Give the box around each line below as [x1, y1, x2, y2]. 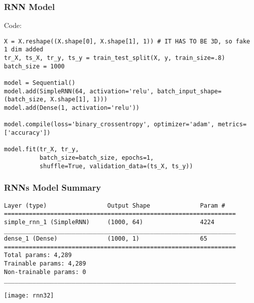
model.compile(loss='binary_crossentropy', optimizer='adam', [4, 121, 215, 128]
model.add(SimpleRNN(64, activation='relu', [4, 87, 154, 95]
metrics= [218, 121, 247, 128]
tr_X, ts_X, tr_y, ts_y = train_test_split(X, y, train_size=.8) [4, 54, 225, 62]
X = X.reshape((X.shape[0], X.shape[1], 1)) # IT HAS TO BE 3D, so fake [4, 37, 250, 45]
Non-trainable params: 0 [4, 268, 86, 276]
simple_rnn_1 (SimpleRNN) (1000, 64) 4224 [4, 218, 215, 226]
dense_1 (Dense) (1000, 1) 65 [4, 235, 208, 243]
